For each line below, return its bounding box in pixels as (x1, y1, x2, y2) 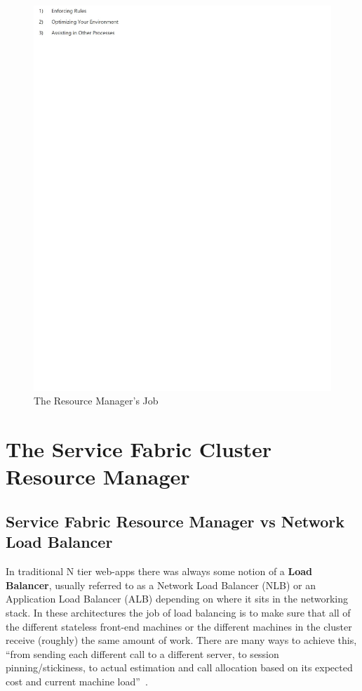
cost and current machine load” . (6, 673, 148, 688)
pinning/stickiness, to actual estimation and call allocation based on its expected (6, 660, 353, 675)
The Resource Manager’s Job (34, 393, 159, 408)
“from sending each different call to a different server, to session (6, 646, 279, 661)
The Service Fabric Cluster (6, 435, 272, 463)
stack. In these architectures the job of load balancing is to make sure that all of (6, 605, 351, 620)
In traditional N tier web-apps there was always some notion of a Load (6, 564, 313, 579)
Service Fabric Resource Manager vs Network (6, 511, 345, 532)
